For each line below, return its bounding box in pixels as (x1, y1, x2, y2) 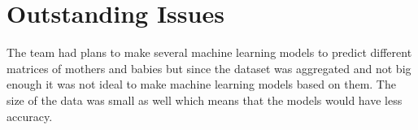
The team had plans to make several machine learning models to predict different (7, 44, 412, 61)
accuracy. (7, 107, 53, 124)
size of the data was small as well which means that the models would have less (7, 91, 403, 108)
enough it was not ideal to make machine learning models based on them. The (7, 76, 396, 93)
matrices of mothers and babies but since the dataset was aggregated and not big (7, 59, 411, 76)
